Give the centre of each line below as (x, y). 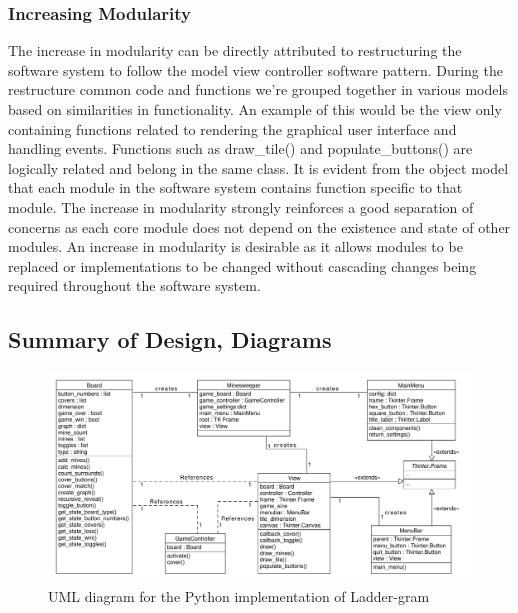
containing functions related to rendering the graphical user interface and (232, 128)
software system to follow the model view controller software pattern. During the (255, 69)
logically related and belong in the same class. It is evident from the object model (258, 167)
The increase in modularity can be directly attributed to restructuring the (235, 50)
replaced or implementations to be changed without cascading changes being (242, 265)
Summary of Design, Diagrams (170, 339)
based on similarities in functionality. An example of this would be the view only (255, 109)
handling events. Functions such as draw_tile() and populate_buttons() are (240, 148)
